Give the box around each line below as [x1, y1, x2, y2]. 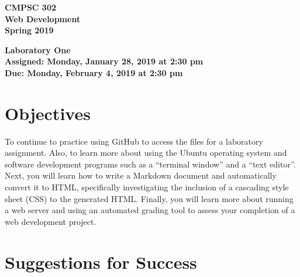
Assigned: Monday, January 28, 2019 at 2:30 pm [5, 55, 204, 67]
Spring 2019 [5, 24, 54, 36]
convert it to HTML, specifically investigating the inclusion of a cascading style [5, 181, 289, 193]
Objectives [5, 101, 91, 125]
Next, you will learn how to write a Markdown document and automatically [5, 169, 277, 182]
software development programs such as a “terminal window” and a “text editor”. [5, 158, 296, 170]
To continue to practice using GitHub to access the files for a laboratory [5, 135, 263, 147]
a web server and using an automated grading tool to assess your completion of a [5, 204, 295, 216]
